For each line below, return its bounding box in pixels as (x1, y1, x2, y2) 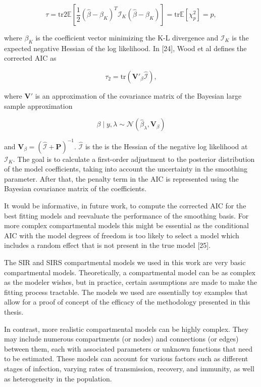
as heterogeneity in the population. (4, 373, 112, 383)
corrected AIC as (4, 53, 57, 63)
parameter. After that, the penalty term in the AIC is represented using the (4, 173, 239, 184)
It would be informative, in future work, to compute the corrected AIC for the (4, 200, 246, 211)
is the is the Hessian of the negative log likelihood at (85, 141, 248, 151)
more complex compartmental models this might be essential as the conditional (4, 220, 249, 231)
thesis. (4, 306, 24, 317)
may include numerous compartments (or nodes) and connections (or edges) (4, 333, 239, 344)
